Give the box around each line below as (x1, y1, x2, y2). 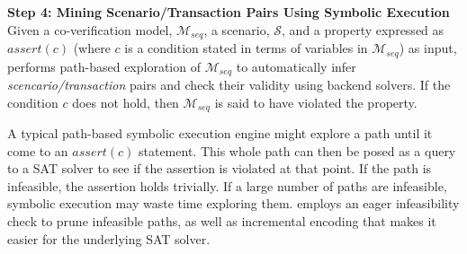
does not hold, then (72, 92, 179, 111)
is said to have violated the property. (214, 92, 418, 111)
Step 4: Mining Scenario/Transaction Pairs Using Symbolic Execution (7, 3, 450, 21)
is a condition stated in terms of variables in (124, 39, 368, 57)
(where (73, 39, 111, 57)
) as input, (399, 39, 457, 57)
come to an (7, 141, 68, 160)
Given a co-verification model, (7, 20, 173, 39)
